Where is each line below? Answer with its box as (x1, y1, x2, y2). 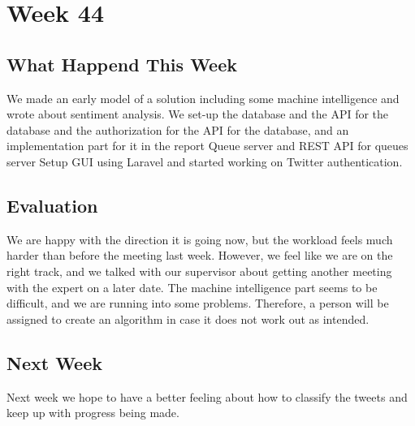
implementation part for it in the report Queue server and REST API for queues (6, 137, 409, 154)
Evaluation (6, 192, 98, 217)
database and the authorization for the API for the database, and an (6, 121, 349, 138)
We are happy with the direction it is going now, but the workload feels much (6, 230, 393, 247)
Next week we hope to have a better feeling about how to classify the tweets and (6, 388, 408, 405)
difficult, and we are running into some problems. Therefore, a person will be (6, 295, 389, 312)
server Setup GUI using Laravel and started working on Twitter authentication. (6, 153, 403, 170)
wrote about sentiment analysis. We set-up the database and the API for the (6, 105, 389, 123)
